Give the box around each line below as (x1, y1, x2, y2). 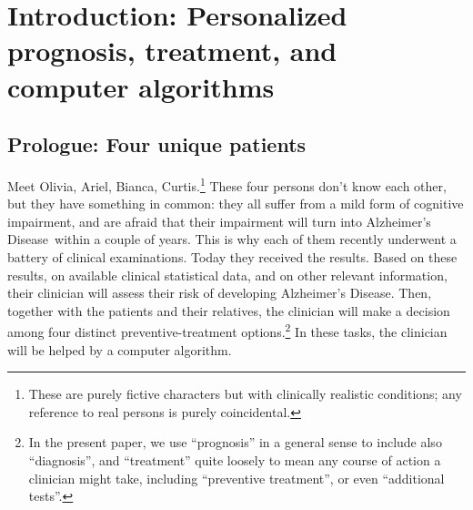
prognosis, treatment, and (7, 32, 337, 69)
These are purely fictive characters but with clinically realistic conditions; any (28, 384, 462, 403)
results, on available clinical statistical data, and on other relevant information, (7, 265, 448, 284)
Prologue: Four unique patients (7, 130, 307, 158)
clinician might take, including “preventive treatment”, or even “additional (28, 468, 445, 487)
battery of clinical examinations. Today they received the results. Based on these (7, 247, 458, 266)
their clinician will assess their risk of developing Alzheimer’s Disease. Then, (7, 283, 432, 302)
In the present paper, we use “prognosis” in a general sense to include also (28, 433, 442, 452)
